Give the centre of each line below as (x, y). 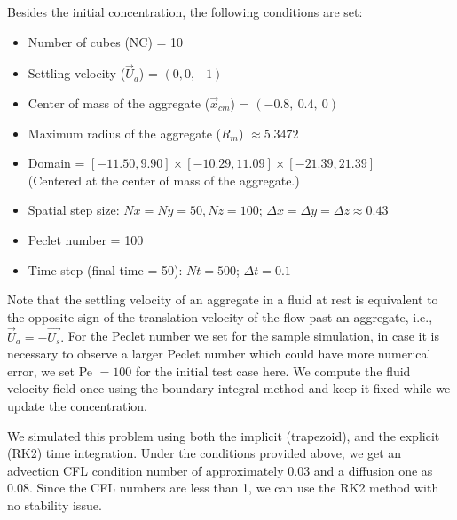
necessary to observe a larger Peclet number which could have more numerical (219, 354)
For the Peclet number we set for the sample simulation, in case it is (253, 336)
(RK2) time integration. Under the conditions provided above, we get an (205, 453)
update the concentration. (77, 405)
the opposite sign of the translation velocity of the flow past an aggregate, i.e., (220, 316)
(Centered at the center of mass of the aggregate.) (164, 180)
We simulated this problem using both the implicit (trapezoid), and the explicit (224, 435)
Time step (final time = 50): (105, 269)
